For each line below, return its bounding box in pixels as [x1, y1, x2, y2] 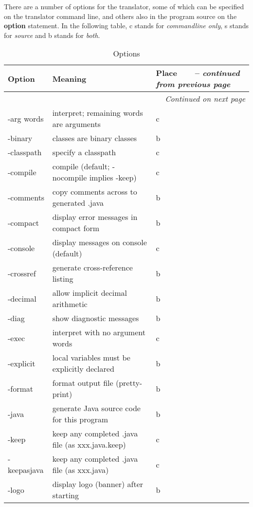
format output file [52, 377, 113, 389]
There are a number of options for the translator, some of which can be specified [4, 1, 244, 11]
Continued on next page [165, 93, 245, 105]
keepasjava [8, 464, 44, 476]
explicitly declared [52, 363, 114, 375]
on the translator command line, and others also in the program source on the [4, 11, 237, 21]
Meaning [52, 72, 87, 84]
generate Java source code [52, 402, 141, 414]
